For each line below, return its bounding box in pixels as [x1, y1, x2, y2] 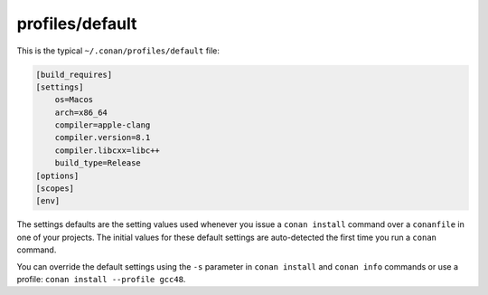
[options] [35, 170, 80, 181]
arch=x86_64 [54, 107, 108, 118]
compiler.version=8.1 [54, 132, 151, 143]
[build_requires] [35, 69, 113, 80]
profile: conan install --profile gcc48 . [16, 273, 186, 284]
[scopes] [35, 184, 75, 194]
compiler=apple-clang [54, 120, 151, 130]
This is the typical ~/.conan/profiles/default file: [16, 45, 221, 56]
